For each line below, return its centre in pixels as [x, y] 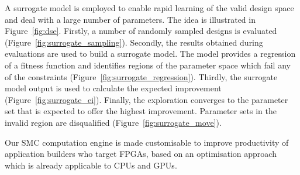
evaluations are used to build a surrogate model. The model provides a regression [150, 54]
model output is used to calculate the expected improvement [113, 88]
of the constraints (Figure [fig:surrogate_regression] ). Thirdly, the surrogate [141, 76]
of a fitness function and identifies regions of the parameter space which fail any [148, 65]
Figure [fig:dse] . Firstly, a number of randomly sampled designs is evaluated [141, 31]
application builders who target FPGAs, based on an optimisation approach [141, 154]
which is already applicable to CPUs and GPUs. [91, 165]
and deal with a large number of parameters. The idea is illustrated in [130, 19]
